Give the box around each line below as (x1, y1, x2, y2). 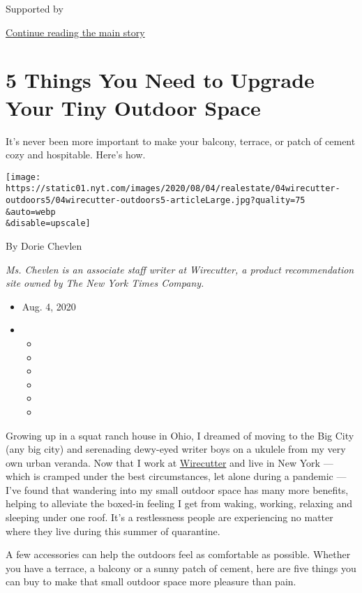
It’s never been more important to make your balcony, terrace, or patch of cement (6, 133, 356, 148)
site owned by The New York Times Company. (6, 276, 204, 290)
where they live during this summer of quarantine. (6, 523, 220, 538)
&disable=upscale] (6, 218, 91, 229)
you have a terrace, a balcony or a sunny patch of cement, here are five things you (6, 560, 356, 575)
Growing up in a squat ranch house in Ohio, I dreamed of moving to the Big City (6, 428, 354, 442)
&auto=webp (6, 207, 56, 217)
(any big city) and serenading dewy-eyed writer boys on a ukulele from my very (6, 442, 346, 456)
